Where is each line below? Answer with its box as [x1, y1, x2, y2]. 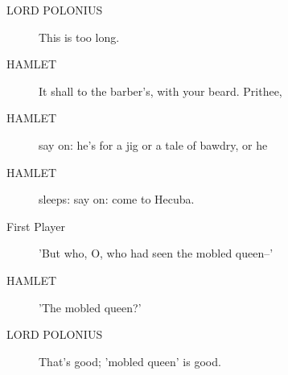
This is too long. [39, 28, 120, 45]
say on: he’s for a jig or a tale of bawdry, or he [39, 136, 268, 153]
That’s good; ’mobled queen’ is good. [39, 352, 221, 369]
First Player [6, 217, 65, 234]
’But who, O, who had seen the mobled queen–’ [39, 245, 274, 262]
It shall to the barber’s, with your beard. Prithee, [39, 82, 282, 99]
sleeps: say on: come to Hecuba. [39, 191, 195, 208]
